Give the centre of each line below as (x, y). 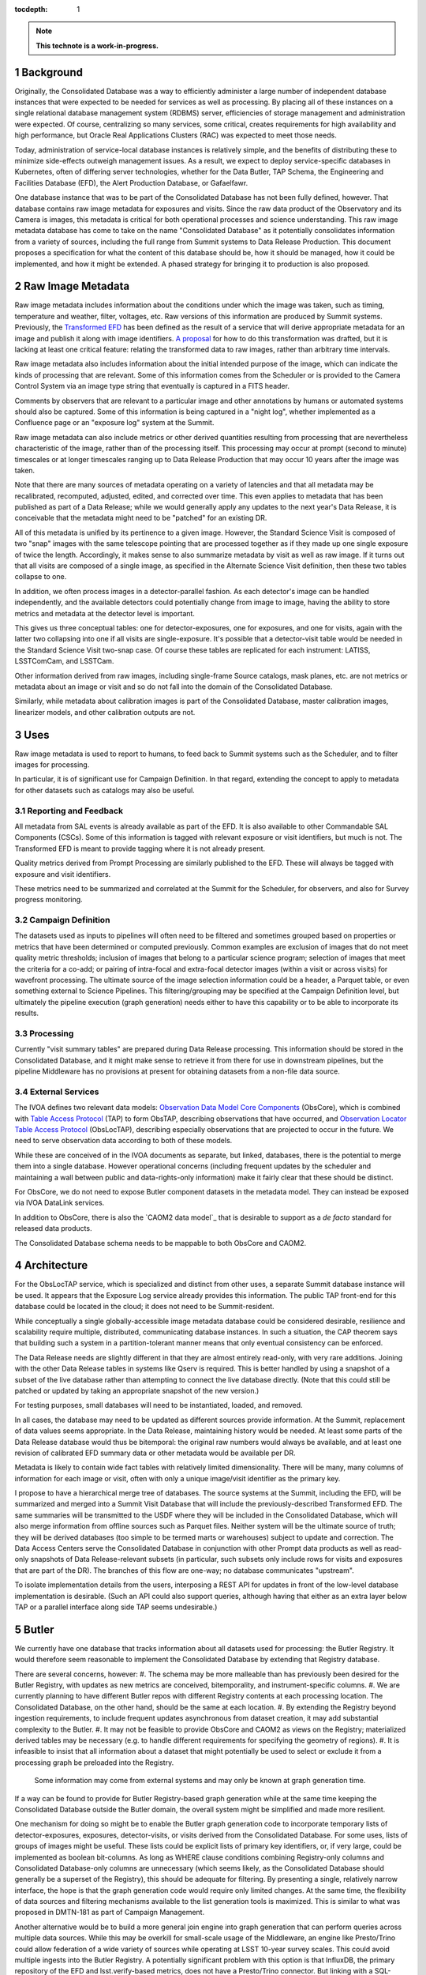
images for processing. (52, 765)
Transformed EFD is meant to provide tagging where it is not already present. (140, 848)
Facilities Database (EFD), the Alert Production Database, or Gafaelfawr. (131, 182)
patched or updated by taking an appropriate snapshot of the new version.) (137, 1390)
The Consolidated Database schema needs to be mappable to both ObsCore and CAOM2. (161, 1243)
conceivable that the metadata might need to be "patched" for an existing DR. (141, 518)
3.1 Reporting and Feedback (69, 811)
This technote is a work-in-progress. (97, 45)
